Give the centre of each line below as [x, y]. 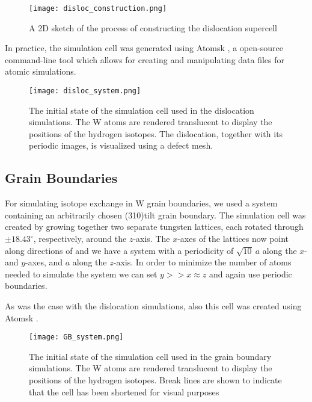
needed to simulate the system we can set [81, 274]
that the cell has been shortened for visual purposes [124, 391]
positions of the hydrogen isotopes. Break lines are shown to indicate [155, 380]
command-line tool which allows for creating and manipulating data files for [145, 59]
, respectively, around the [80, 239]
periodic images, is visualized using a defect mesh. [121, 145]
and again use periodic [251, 274]
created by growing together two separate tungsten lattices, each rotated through [154, 227]
